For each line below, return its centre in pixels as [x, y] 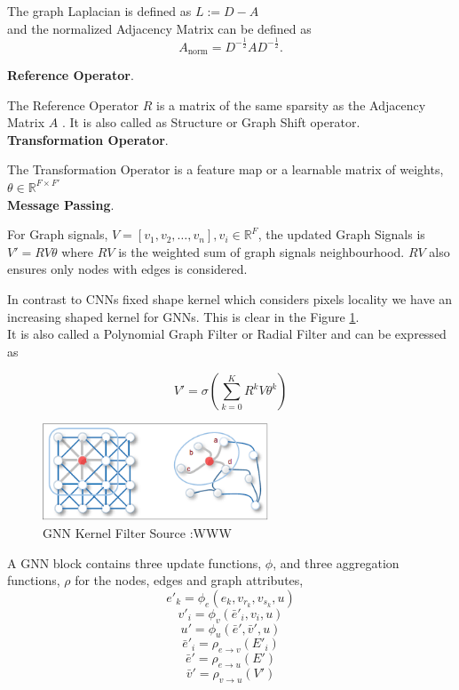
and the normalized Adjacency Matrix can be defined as [159, 28]
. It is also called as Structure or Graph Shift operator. [211, 122]
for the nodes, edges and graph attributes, [189, 580]
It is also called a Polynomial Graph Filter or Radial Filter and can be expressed [227, 334]
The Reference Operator [73, 104]
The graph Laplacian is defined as [99, 11]
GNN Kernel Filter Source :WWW [137, 532]
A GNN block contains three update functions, [135, 562]
